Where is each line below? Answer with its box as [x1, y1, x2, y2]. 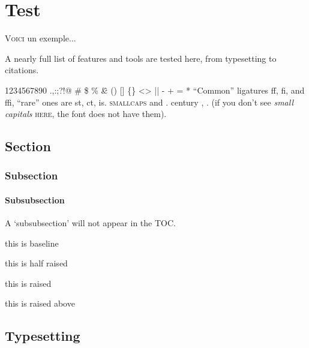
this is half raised [5, 257, 68, 269]
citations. [5, 64, 39, 76]
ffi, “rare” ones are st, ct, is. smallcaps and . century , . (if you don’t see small [5, 95, 293, 108]
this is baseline [5, 236, 59, 249]
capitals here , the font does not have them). [5, 107, 167, 120]
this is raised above [5, 297, 75, 310]
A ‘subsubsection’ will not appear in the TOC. [5, 217, 176, 229]
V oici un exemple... [5, 32, 76, 44]
